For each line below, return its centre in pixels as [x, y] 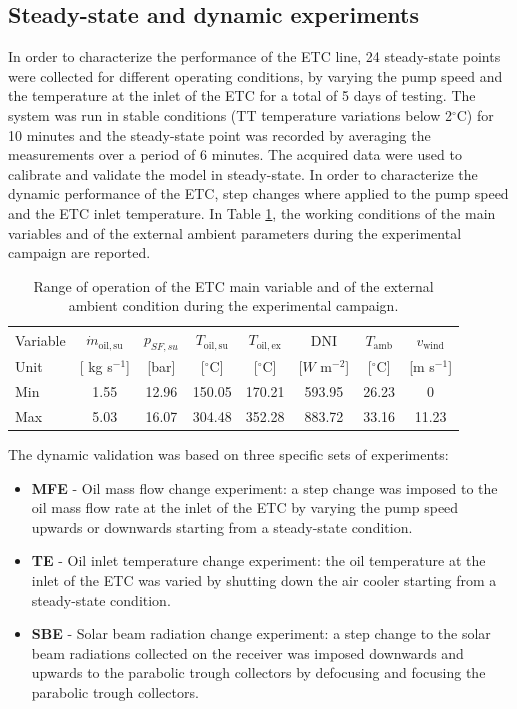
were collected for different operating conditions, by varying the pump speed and [255, 75]
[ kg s [96, 366]
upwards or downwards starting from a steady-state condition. [222, 526]
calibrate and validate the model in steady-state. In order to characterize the [243, 173]
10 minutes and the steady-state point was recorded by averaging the [219, 134]
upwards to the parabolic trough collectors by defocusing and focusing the [258, 672]
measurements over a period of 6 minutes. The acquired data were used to [235, 154]
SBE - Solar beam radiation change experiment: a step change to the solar [261, 633]
